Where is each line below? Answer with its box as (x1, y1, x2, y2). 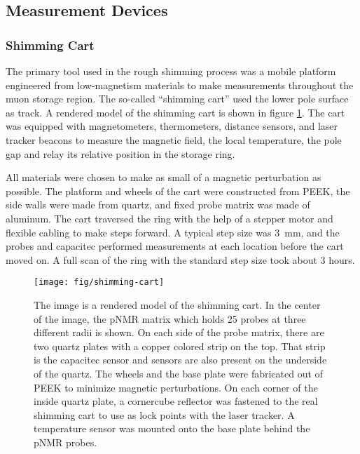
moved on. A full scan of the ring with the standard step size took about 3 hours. (6, 252, 355, 267)
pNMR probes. (34, 434, 97, 449)
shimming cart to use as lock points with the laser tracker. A (34, 407, 295, 422)
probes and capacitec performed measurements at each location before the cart (6, 239, 344, 253)
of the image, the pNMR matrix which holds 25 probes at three (34, 311, 306, 326)
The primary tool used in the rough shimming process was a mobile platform (6, 64, 336, 78)
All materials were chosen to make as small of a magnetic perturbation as (6, 170, 321, 185)
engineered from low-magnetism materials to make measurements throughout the (6, 77, 354, 92)
